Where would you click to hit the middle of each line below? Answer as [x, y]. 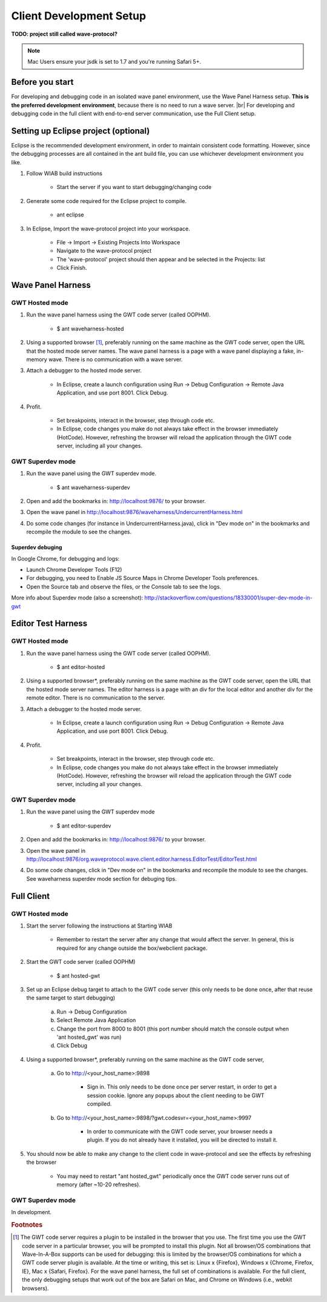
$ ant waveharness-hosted [90, 329]
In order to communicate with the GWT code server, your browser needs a [180, 1132]
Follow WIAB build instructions [64, 173]
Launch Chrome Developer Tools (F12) [74, 569]
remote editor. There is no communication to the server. [96, 698]
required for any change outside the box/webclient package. [132, 948]
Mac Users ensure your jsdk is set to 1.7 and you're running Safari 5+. [114, 62]
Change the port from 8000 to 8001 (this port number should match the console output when [173, 1029]
